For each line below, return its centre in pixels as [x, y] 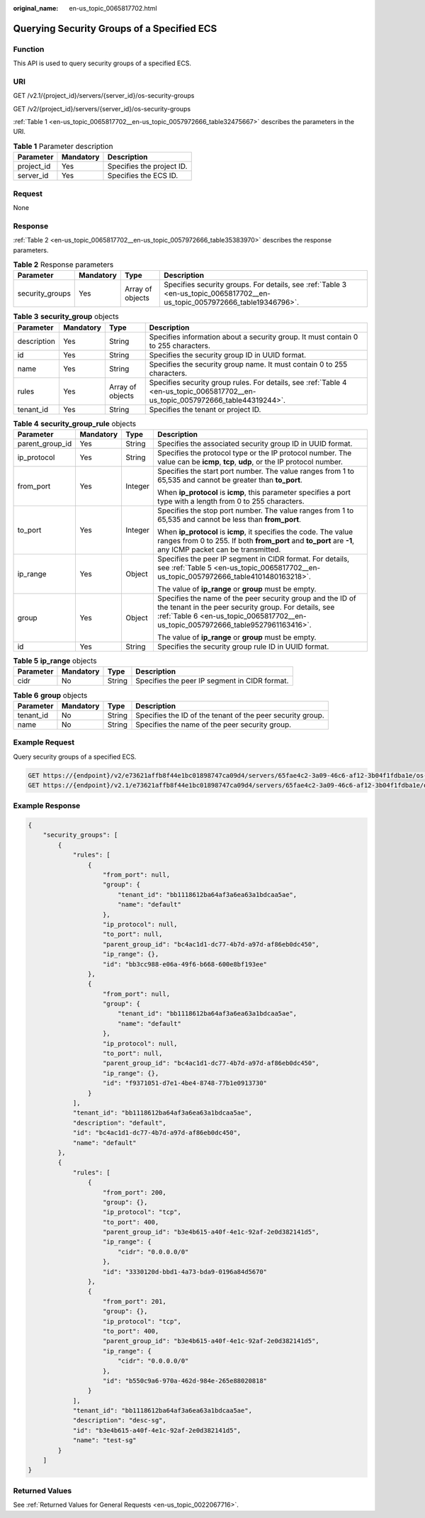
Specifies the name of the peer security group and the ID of [257, 598]
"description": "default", [119, 1123]
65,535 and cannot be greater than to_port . [229, 480]
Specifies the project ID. [147, 167]
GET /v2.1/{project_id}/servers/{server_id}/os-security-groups [104, 96]
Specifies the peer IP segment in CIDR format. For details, [253, 559]
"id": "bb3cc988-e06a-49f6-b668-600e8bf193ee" [185, 964]
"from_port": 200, [135, 1192]
